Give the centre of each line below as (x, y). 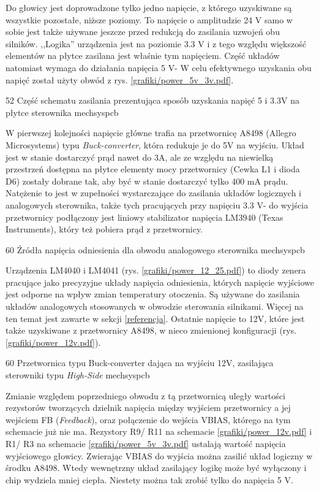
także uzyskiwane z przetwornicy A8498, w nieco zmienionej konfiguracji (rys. (151, 330)
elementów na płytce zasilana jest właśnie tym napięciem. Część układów (143, 56)
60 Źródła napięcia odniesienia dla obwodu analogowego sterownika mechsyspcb (155, 249)
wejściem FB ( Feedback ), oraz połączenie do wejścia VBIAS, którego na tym (148, 419)
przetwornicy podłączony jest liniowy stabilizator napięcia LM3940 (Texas (144, 217)
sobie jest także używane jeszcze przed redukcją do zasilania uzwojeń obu (143, 32)
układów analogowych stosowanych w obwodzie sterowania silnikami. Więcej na (155, 306)
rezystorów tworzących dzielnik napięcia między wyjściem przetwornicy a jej (148, 408)
